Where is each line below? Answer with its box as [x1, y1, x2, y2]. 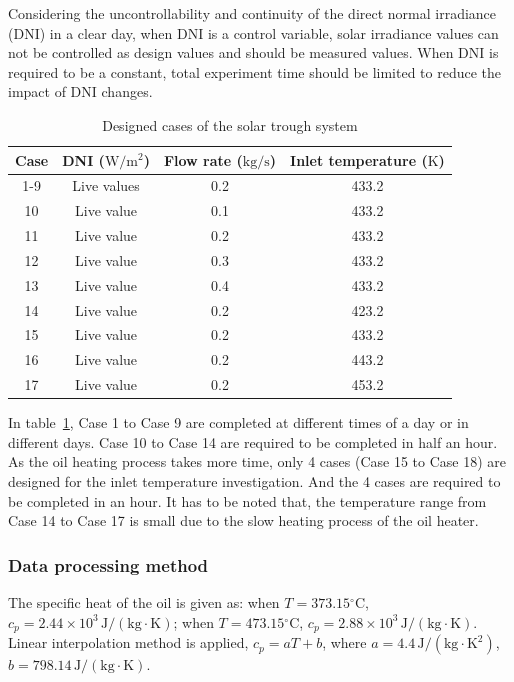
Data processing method [8, 552, 209, 577]
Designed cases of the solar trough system [102, 114, 358, 135]
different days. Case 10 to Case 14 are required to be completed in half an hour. [8, 431, 498, 452]
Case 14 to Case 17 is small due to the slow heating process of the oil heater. [8, 510, 479, 531]
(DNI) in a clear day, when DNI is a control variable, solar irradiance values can [8, 22, 499, 43]
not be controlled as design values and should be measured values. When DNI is [8, 42, 499, 63]
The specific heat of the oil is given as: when [8, 592, 280, 613]
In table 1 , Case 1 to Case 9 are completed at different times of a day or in [8, 412, 469, 433]
